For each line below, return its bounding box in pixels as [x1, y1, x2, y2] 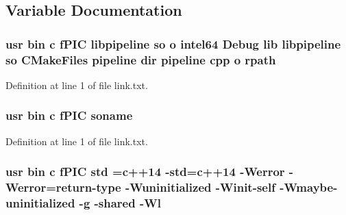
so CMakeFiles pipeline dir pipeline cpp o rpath [5, 51, 276, 68]
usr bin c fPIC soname [5, 107, 133, 124]
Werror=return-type [5, 179, 121, 196]
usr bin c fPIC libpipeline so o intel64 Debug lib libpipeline [5, 35, 341, 52]
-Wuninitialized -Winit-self [125, 179, 275, 196]
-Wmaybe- [280, 179, 338, 196]
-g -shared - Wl [79, 194, 161, 212]
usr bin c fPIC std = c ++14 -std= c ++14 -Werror [5, 163, 285, 180]
